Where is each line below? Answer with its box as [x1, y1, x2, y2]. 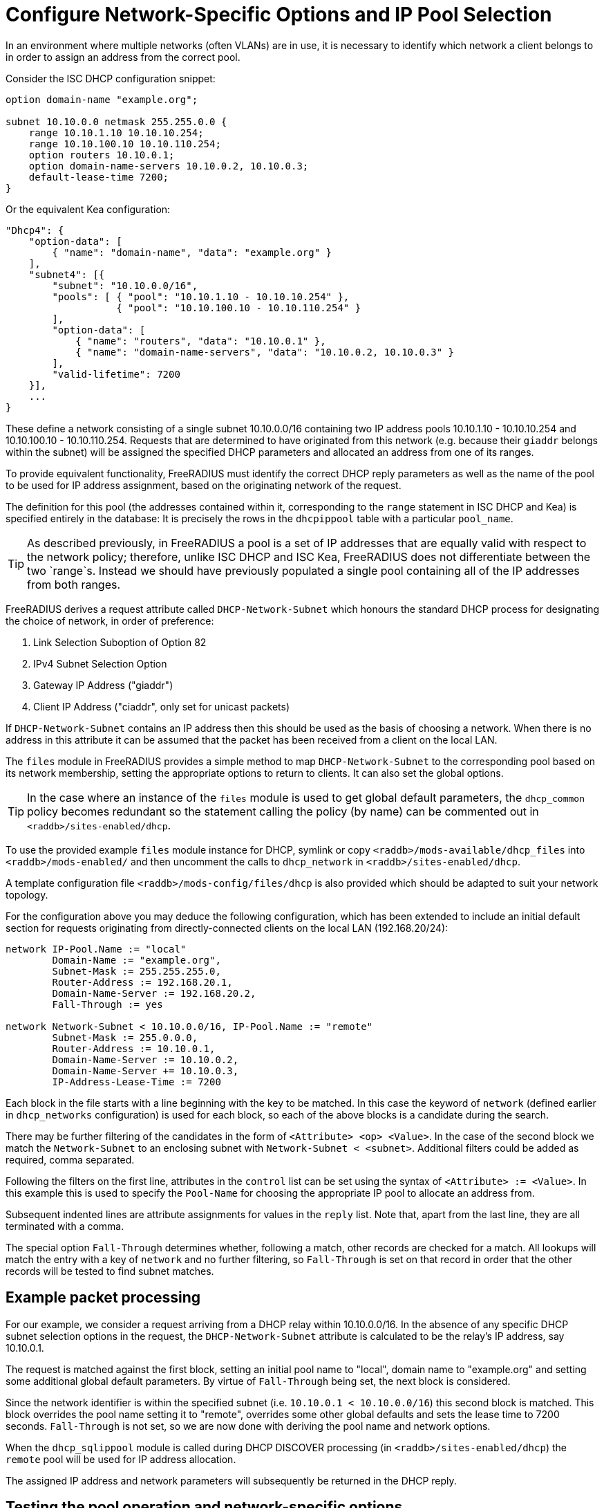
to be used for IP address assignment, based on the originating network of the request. [6, 479, 402, 491]
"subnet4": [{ [28, 268, 105, 280]
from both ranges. [27, 577, 121, 591]
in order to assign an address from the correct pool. [6, 50, 240, 63]
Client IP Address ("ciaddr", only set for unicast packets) [33, 700, 290, 712]
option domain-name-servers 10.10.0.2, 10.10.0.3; [28, 160, 309, 172]
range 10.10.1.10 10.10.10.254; [28, 127, 204, 138]
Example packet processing [6, 1289, 201, 1307]
